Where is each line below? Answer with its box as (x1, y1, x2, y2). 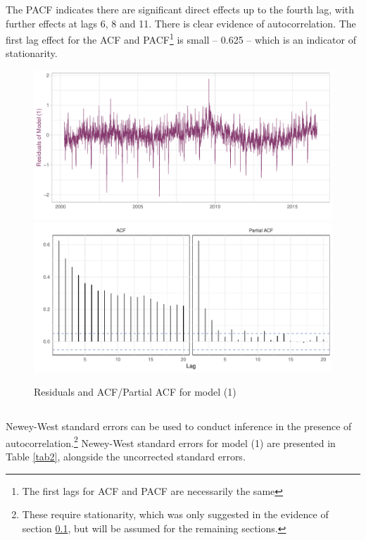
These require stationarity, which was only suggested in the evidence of (22, 507, 329, 522)
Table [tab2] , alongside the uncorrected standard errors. (6, 449, 246, 464)
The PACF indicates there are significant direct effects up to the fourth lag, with (6, 2, 355, 16)
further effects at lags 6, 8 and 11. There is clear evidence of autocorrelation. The (6, 15, 356, 30)
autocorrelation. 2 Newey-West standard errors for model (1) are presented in (6, 433, 336, 450)
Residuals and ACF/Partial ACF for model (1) (34, 384, 236, 399)
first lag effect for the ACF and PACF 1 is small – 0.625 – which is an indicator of (6, 30, 356, 46)
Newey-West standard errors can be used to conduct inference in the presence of (6, 419, 352, 434)
